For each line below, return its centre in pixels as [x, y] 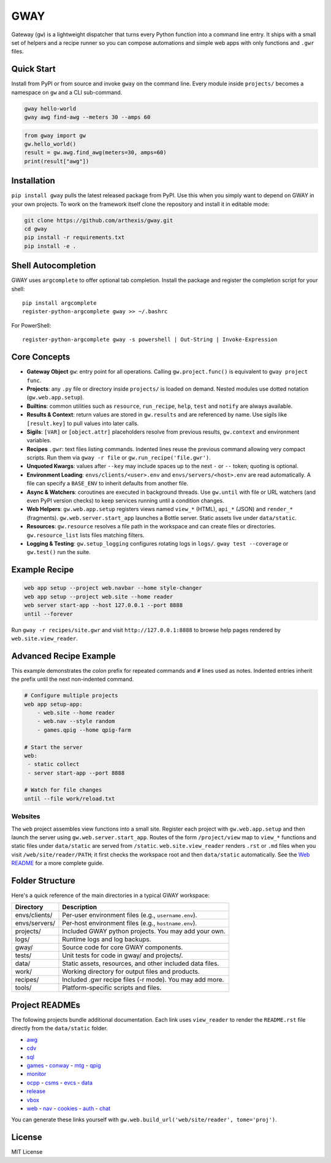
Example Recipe [43, 570]
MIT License [27, 1152]
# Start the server [53, 747]
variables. [39, 441]
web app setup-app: [53, 704]
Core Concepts [41, 357]
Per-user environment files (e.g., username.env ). [130, 915]
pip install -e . [50, 246]
